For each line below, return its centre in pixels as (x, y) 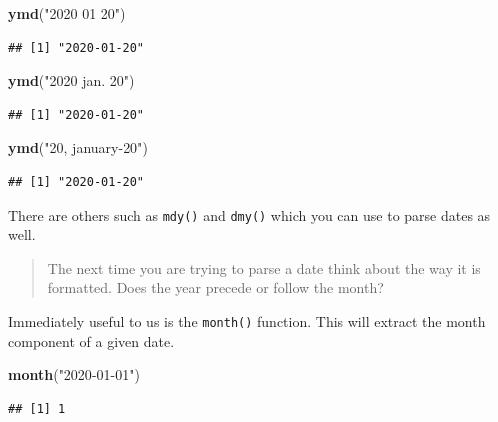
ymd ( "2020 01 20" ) (67, 13)
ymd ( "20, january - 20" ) (78, 147)
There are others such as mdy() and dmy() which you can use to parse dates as (249, 214)
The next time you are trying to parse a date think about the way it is (264, 267)
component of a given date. (91, 340)
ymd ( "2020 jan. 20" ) (71, 80)
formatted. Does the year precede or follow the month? (215, 287)
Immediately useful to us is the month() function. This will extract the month (247, 321)
